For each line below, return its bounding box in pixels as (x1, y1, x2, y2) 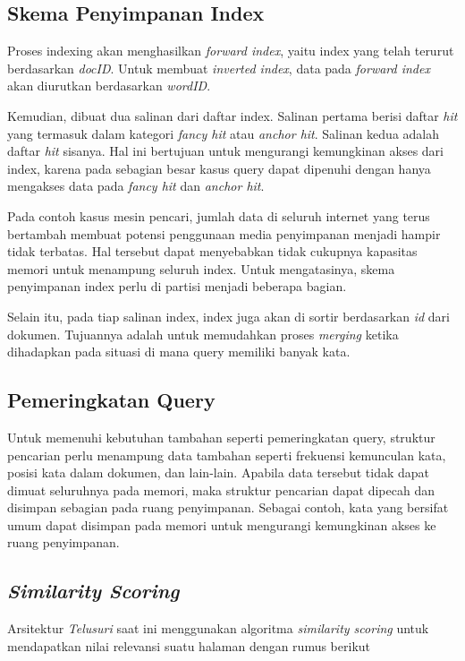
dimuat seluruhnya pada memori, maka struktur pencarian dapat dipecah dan (7, 480, 435, 499)
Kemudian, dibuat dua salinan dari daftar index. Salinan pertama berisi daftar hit (7, 106, 458, 124)
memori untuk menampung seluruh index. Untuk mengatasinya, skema (7, 259, 395, 278)
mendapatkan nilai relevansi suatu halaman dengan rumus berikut (7, 636, 371, 655)
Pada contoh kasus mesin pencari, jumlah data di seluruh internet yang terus (7, 206, 430, 225)
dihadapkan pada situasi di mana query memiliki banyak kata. (7, 342, 351, 361)
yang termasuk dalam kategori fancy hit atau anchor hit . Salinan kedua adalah (7, 124, 440, 142)
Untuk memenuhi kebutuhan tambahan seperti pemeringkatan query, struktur (7, 427, 435, 446)
